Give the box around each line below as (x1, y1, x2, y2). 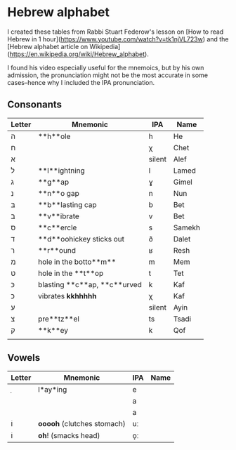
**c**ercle (38, 223, 77, 232)
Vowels (7, 352, 41, 364)
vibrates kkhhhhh (38, 291, 97, 300)
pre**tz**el (38, 314, 79, 324)
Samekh (173, 223, 201, 232)
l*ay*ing (38, 384, 67, 394)
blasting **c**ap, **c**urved (38, 279, 142, 289)
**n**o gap (38, 188, 79, 198)
